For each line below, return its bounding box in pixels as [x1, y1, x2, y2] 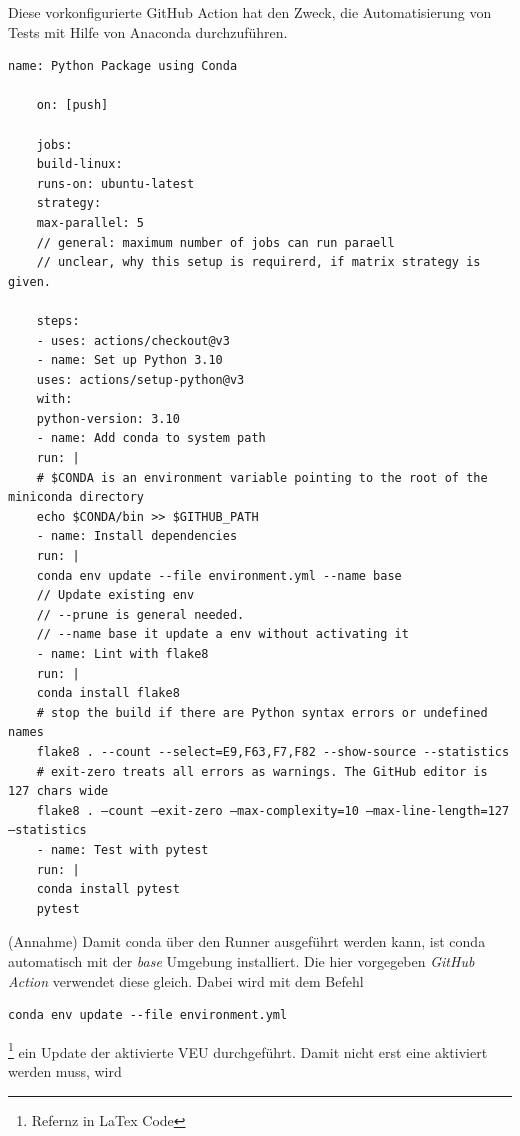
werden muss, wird [8, 1060, 122, 1081]
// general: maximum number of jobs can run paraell [36, 235, 395, 250]
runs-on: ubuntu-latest [36, 176, 195, 191]
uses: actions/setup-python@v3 [36, 372, 245, 387]
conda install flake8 [36, 686, 180, 701]
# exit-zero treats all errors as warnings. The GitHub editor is [36, 764, 488, 779]
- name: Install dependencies [36, 529, 238, 544]
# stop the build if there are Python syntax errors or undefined [36, 705, 488, 720]
